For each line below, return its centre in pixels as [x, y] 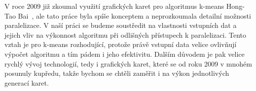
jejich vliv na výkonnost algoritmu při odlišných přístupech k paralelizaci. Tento [126, 34]
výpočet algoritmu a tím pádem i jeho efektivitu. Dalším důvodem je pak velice [125, 54]
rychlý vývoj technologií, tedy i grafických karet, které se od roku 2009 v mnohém [128, 63]
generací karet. [27, 82]
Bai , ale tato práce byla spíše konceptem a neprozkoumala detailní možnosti [134, 15]
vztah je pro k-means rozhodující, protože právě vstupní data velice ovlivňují [121, 44]
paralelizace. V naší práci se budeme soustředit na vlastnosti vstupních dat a [121, 25]
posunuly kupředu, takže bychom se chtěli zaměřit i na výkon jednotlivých [117, 73]
